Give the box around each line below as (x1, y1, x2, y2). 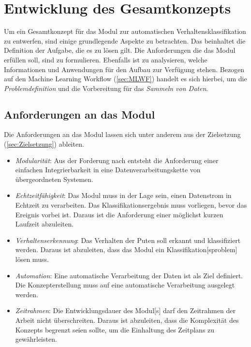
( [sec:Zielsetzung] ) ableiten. (4, 139, 84, 149)
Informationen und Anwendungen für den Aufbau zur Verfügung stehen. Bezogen (4, 64, 245, 74)
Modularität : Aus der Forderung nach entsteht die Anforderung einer (15, 155, 219, 165)
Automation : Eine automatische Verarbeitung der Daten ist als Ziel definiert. (15, 270, 243, 280)
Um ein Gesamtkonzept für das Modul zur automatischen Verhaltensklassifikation (4, 26, 246, 36)
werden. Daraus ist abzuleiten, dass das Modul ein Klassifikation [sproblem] (15, 244, 237, 255)
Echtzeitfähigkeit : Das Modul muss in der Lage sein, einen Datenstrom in (15, 190, 232, 200)
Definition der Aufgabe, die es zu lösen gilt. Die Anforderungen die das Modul (4, 45, 236, 55)
